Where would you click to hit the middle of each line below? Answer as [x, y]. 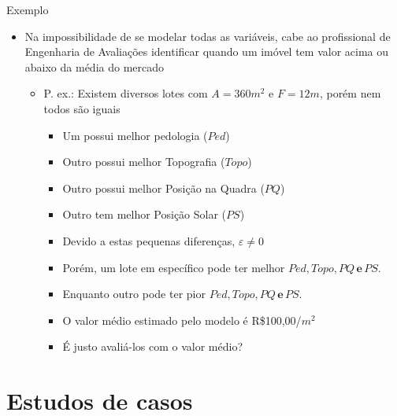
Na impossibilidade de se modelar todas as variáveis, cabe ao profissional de [208, 36]
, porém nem [350, 93]
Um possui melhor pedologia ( [135, 135]
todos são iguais [82, 108]
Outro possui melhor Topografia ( [144, 162]
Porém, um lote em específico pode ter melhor [174, 267]
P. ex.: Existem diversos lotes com [126, 93]
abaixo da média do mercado [95, 66]
